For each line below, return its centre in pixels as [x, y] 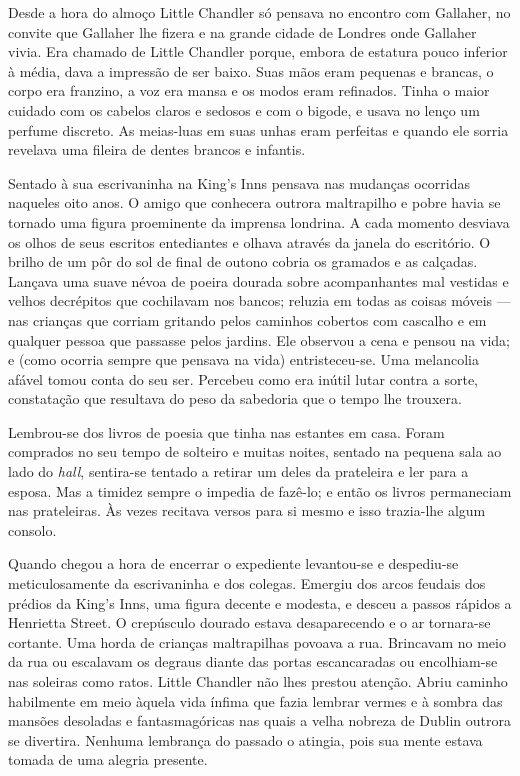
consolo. [32, 529]
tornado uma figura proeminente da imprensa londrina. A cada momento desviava [259, 221]
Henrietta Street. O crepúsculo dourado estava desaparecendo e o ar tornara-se [249, 622]
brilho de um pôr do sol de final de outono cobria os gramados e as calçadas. [243, 261]
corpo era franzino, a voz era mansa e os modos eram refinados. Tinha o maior [249, 90]
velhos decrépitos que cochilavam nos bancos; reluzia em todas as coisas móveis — [259, 300]
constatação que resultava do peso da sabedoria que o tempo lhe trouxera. [235, 398]
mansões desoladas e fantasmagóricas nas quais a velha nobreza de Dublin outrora [260, 720]
